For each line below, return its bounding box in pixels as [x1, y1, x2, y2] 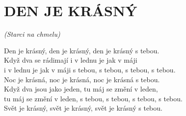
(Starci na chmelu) [4, 29, 60, 39]
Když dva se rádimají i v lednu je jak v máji [4, 55, 137, 65]
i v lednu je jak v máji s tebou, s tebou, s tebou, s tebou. [4, 64, 176, 74]
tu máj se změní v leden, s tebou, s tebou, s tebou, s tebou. [4, 93, 183, 103]
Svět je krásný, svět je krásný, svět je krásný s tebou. [4, 103, 162, 113]
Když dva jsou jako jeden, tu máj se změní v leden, [4, 84, 158, 94]
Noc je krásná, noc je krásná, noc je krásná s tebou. [4, 74, 160, 84]
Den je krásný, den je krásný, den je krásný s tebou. [4, 45, 159, 55]
